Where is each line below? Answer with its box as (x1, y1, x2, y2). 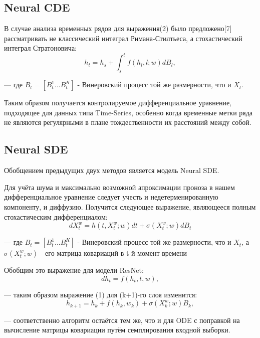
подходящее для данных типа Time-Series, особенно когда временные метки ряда (4, 107, 253, 117)
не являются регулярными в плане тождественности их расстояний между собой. (4, 117, 251, 127)
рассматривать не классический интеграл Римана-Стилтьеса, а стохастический (4, 33, 242, 43)
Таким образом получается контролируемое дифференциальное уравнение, (4, 97, 232, 108)
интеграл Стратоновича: (4, 43, 77, 53)
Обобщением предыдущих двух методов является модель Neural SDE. (4, 165, 219, 176)
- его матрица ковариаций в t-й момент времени (40, 248, 187, 258)
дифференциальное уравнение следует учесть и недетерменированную (4, 192, 218, 202)
